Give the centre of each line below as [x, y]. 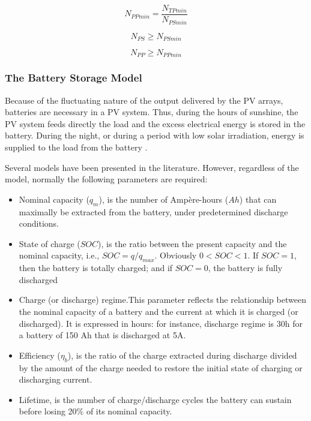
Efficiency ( [40, 355]
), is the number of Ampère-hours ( [164, 199]
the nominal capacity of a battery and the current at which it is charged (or [159, 311]
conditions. [39, 223]
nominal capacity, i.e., [59, 255]
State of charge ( [50, 243]
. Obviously [176, 255]
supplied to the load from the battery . [76, 147]
